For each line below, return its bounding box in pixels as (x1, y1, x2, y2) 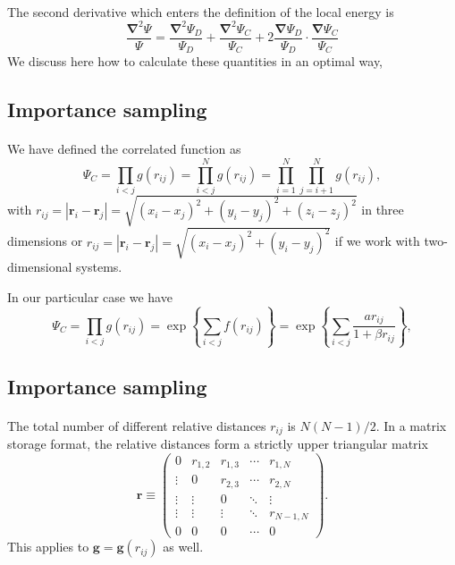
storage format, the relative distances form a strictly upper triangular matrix (7, 434, 428, 453)
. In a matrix (375, 416, 447, 434)
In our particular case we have (7, 287, 173, 306)
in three (361, 200, 404, 219)
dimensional (7, 257, 72, 275)
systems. (76, 257, 122, 275)
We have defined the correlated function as (7, 139, 241, 158)
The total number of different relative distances (7, 416, 266, 434)
